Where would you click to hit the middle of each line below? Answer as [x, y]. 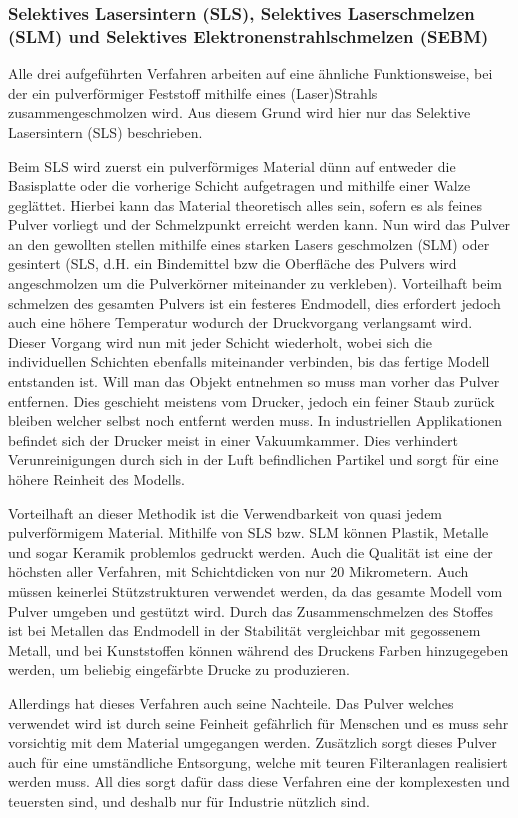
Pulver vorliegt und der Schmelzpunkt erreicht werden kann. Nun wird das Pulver [259, 224]
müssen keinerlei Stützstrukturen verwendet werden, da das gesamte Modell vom [255, 590]
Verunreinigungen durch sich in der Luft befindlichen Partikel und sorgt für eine [253, 459]
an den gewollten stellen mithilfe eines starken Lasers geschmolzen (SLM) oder [249, 243]
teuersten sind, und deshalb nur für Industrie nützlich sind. [189, 800]
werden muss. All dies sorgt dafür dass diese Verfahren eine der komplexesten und [259, 781]
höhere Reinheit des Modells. [96, 479]
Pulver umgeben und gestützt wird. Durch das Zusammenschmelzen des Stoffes [251, 610]
